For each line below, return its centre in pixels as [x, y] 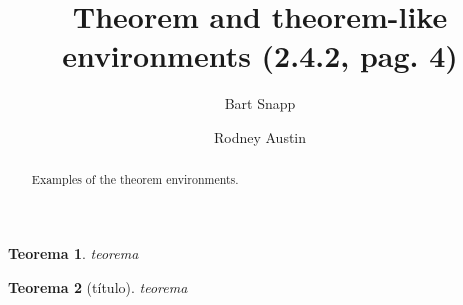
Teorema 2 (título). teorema [98, 286]
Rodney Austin [260, 136]
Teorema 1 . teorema [73, 252]
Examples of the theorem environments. [135, 179]
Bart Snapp [260, 103]
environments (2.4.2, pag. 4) [260, 55]
